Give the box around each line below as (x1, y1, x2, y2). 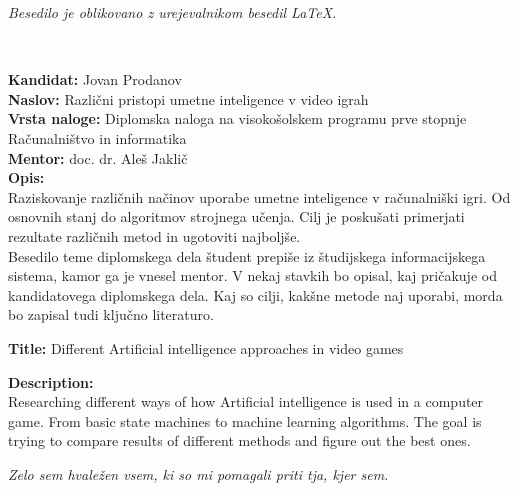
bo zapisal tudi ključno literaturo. (8, 304, 214, 325)
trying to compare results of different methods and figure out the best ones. (8, 430, 471, 451)
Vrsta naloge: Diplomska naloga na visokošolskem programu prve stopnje (8, 108, 467, 129)
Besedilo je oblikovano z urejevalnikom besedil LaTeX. (8, 2, 337, 22)
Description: (8, 371, 94, 392)
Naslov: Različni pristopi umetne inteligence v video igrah (8, 88, 369, 109)
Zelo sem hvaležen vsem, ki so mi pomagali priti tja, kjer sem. (8, 463, 389, 484)
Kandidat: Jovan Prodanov (8, 69, 182, 90)
